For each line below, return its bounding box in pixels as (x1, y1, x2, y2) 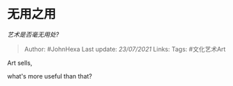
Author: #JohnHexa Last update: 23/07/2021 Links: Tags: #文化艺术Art (24, 45, 226, 53)
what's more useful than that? (7, 72, 92, 80)
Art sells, (7, 58, 33, 67)
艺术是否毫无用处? (7, 30, 60, 39)
